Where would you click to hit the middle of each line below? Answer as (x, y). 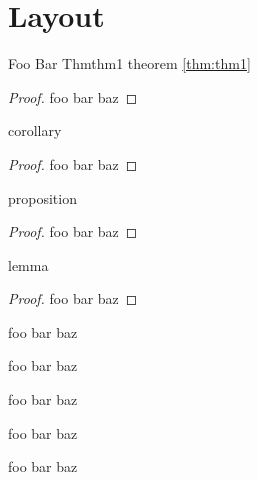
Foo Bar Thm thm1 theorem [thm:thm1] (129, 63)
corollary (35, 130)
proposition (42, 197)
